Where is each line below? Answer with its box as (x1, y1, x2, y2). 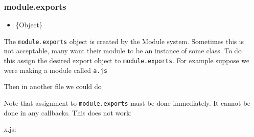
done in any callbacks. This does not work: (4, 107, 132, 117)
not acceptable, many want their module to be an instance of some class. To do (4, 46, 242, 56)
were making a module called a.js (4, 65, 108, 75)
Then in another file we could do (4, 81, 102, 91)
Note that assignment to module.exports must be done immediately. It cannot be (4, 97, 251, 108)
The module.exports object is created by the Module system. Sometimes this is (4, 36, 244, 46)
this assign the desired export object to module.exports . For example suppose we (4, 55, 250, 66)
